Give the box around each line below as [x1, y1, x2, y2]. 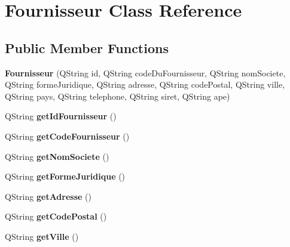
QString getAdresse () [5, 190, 91, 202]
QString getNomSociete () [5, 150, 109, 162]
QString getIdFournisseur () [5, 110, 117, 122]
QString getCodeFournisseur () [5, 129, 130, 142]
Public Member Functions [5, 38, 169, 57]
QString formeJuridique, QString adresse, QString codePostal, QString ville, [5, 78, 285, 91]
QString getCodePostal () [5, 210, 107, 223]
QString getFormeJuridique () [5, 170, 126, 183]
